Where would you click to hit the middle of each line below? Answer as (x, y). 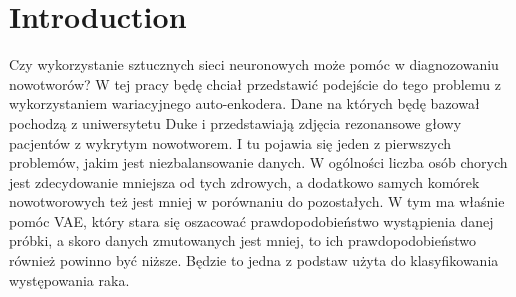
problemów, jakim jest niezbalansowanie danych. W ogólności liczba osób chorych (258, 162)
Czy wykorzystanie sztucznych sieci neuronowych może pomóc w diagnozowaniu (254, 64)
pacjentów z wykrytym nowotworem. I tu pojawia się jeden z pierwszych (230, 142)
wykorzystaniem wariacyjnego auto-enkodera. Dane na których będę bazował (244, 103)
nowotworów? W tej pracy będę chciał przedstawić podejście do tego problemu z (255, 83)
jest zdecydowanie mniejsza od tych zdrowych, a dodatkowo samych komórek (244, 181)
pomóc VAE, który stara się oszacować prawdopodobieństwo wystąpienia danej (251, 220)
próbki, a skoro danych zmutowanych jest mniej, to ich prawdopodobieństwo (243, 240)
